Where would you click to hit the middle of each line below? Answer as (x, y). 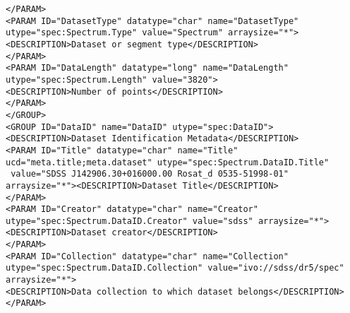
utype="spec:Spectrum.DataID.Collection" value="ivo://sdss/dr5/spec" (175, 268)
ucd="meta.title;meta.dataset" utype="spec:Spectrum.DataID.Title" (168, 162)
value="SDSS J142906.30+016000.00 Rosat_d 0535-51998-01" (150, 174)
